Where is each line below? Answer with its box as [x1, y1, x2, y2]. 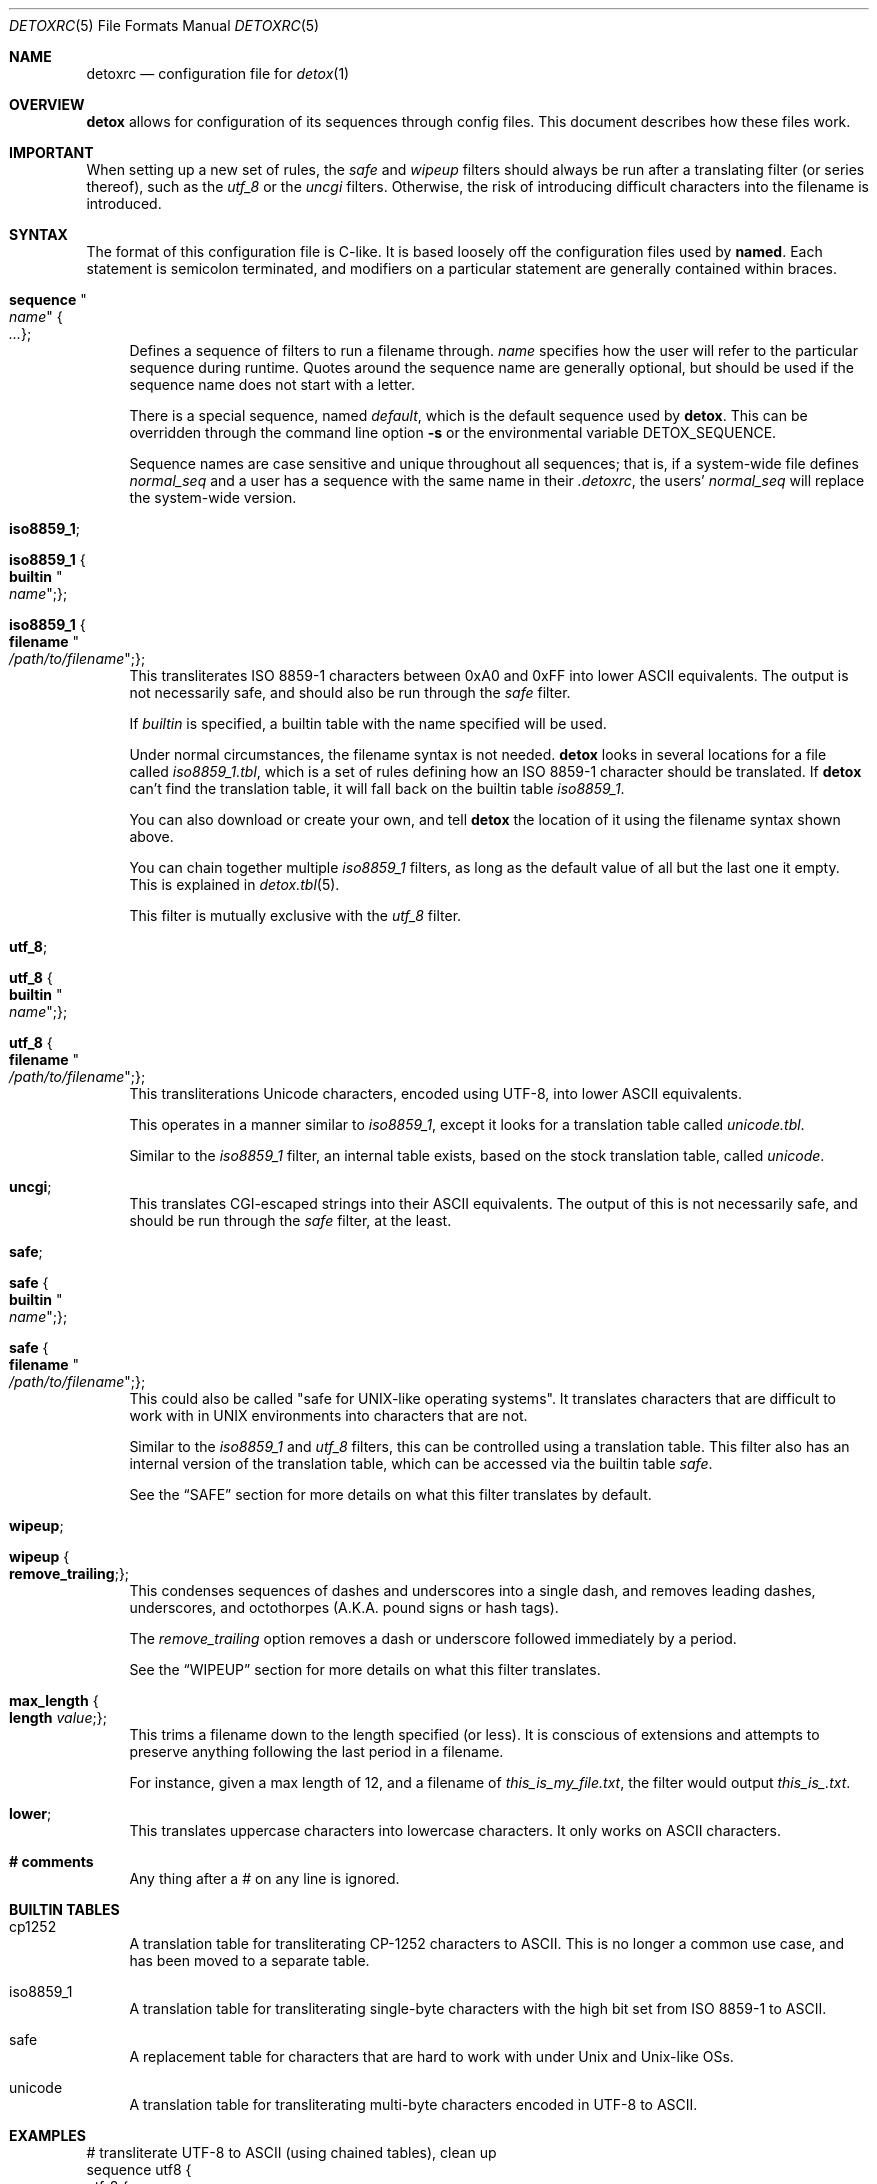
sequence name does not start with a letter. [129, 376, 415, 393]
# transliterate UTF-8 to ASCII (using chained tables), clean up [86, 2144, 497, 2161]
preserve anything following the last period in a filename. [129, 1743, 504, 1760]
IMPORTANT [9, 144, 94, 161]
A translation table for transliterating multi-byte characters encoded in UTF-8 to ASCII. [129, 2096, 698, 2113]
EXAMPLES [9, 2127, 86, 2144]
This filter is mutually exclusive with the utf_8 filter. [129, 907, 462, 924]
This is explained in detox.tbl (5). [129, 876, 340, 893]
